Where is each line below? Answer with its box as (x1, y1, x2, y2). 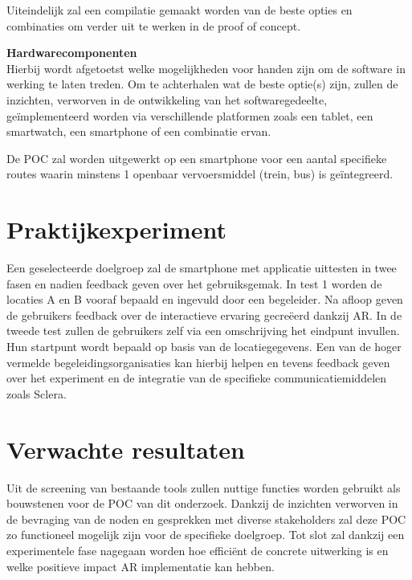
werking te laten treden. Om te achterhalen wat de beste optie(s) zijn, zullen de (6, 76, 398, 92)
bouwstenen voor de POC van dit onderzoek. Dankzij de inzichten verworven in (6, 495, 398, 512)
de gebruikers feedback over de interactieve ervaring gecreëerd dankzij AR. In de (6, 306, 402, 323)
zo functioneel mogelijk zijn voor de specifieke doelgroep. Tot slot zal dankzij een (6, 526, 405, 543)
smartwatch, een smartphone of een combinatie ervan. (6, 123, 271, 140)
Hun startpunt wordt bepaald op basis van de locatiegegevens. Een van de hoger (6, 338, 402, 355)
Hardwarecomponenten (6, 44, 137, 61)
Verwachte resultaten (6, 432, 245, 465)
